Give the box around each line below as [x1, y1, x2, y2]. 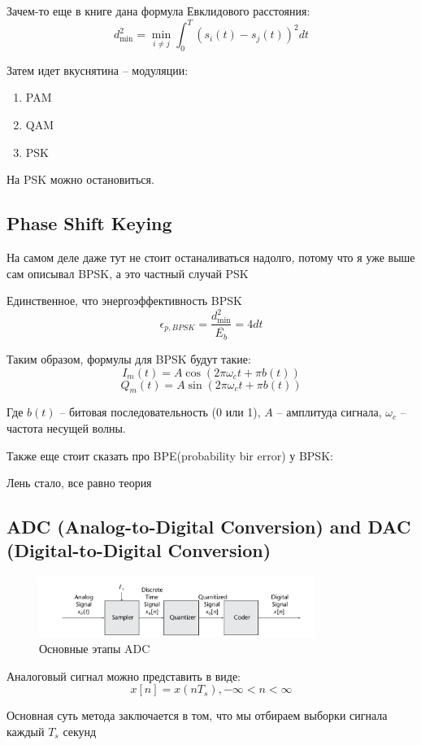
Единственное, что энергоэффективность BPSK [7, 292, 242, 309]
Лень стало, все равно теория [7, 474, 152, 491]
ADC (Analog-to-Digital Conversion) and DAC [7, 514, 411, 539]
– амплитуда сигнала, [276, 403, 382, 420]
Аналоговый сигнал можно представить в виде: [7, 667, 241, 684]
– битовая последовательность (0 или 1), [59, 403, 261, 420]
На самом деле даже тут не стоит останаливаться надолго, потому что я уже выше [7, 249, 415, 266]
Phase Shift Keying [7, 211, 172, 236]
